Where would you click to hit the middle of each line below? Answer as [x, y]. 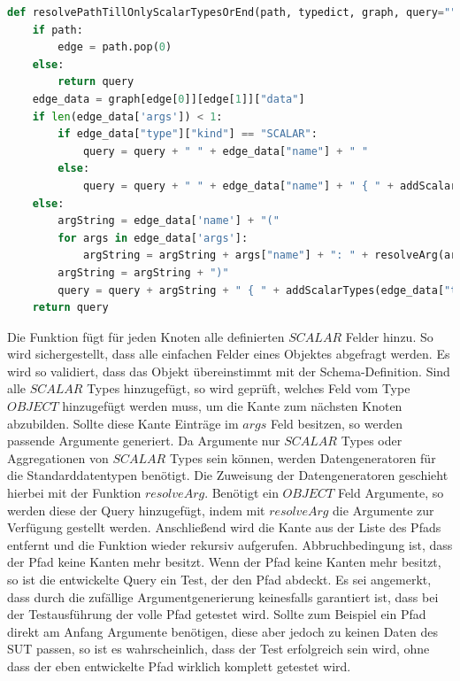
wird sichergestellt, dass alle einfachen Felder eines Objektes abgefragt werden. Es [229, 354]
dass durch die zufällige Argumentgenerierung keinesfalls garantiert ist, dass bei [223, 596]
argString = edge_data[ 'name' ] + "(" [169, 221]
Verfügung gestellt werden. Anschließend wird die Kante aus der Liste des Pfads [224, 527]
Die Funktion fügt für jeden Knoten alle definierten [146, 336]
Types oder [372, 441]
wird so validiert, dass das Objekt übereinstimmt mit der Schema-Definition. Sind [229, 371]
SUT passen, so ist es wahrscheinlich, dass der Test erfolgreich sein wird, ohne [218, 649]
